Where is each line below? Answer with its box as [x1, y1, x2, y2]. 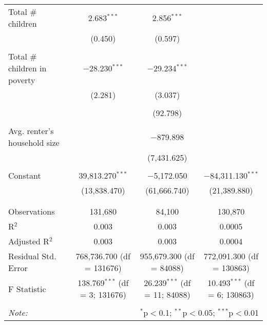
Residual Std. [8, 250, 56, 262]
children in [8, 62, 47, 74]
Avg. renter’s [8, 125, 54, 137]
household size [8, 137, 60, 148]
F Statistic [8, 282, 46, 295]
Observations [8, 205, 55, 217]
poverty [8, 74, 35, 86]
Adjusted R [8, 235, 49, 247]
